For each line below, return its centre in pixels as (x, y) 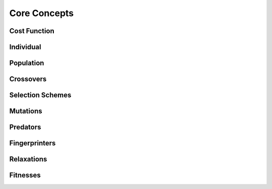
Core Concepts (42, 13)
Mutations (26, 111)
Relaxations (28, 159)
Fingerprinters (32, 143)
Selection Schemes (40, 95)
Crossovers (28, 79)
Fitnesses (25, 175)
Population (27, 63)
